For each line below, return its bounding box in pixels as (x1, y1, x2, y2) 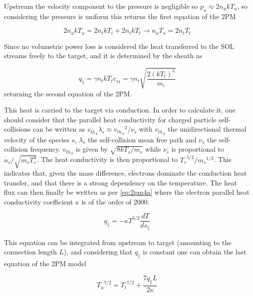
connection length (4, 247, 57, 257)
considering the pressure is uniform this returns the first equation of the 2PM (4, 11, 236, 21)
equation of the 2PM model (4, 258, 87, 269)
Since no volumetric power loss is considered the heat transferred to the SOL (4, 41, 234, 51)
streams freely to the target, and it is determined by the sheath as (4, 50, 202, 61)
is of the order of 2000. (81, 196, 150, 206)
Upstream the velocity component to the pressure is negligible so (4, 1, 198, 11)
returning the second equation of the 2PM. (4, 88, 132, 98)
